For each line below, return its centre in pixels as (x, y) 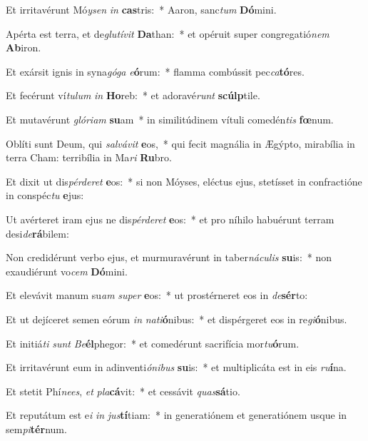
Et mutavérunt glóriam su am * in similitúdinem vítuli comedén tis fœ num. (170, 119)
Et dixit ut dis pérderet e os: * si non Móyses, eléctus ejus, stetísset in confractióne (184, 181)
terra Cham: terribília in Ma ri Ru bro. (89, 157)
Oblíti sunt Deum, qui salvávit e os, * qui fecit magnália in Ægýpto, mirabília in (180, 143)
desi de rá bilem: (37, 233)
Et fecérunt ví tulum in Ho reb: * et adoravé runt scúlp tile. (133, 95)
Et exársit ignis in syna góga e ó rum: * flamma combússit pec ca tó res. (155, 71)
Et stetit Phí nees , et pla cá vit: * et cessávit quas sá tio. (123, 391)
